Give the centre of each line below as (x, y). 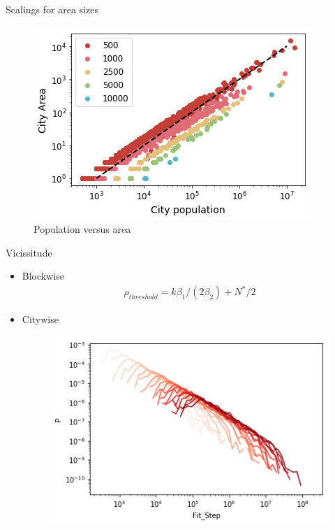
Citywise (40, 318)
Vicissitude (29, 252)
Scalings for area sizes (52, 9)
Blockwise (43, 276)
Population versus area (82, 229)
